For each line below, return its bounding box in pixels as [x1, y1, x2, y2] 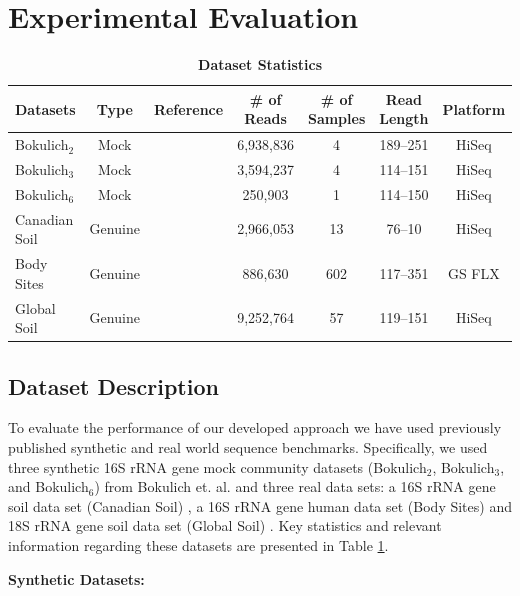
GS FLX [447, 262, 500, 283]
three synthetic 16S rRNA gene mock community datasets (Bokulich [8, 456, 427, 477]
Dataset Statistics [198, 54, 323, 75]
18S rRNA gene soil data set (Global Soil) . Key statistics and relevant [8, 515, 442, 536]
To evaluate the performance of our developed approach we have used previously [8, 417, 502, 438]
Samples [307, 108, 366, 129]
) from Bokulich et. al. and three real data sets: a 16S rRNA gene [94, 476, 496, 497]
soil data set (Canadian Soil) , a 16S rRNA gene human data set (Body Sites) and [8, 495, 512, 516]
